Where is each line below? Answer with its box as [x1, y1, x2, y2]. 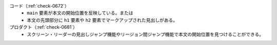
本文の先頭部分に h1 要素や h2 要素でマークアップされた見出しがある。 [27, 17, 178, 23]
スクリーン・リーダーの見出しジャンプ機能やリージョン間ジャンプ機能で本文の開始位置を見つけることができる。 [27, 31, 264, 37]
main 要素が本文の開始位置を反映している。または [27, 10, 133, 16]
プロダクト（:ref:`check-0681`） [9, 24, 78, 30]
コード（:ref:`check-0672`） [9, 3, 69, 9]
